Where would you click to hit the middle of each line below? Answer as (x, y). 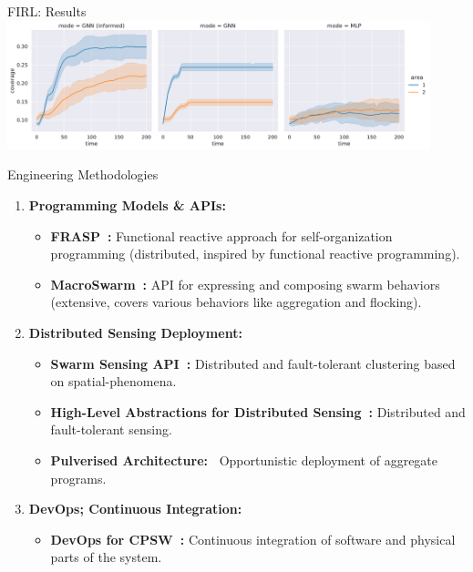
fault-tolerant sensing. (111, 429)
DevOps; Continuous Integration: (135, 509)
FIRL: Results (47, 11)
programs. (78, 478)
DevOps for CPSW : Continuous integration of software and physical (253, 539)
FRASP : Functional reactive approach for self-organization (221, 235)
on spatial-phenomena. (113, 381)
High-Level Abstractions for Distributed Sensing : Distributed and (258, 411)
